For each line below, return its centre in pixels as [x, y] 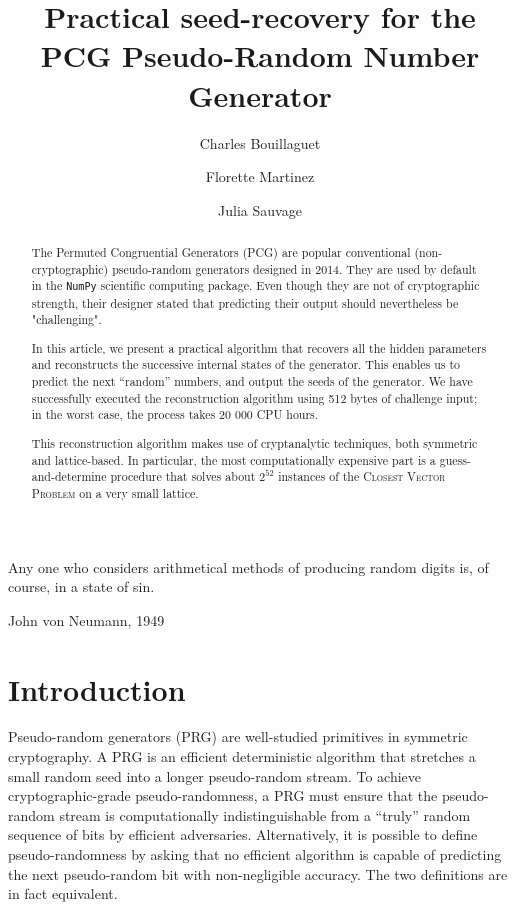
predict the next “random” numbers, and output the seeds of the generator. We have [252, 381]
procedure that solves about [183, 476]
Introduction [97, 688]
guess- [455, 459]
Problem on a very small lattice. [115, 492]
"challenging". [66, 319]
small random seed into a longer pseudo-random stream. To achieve [215, 775]
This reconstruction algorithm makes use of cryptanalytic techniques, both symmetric [254, 442]
